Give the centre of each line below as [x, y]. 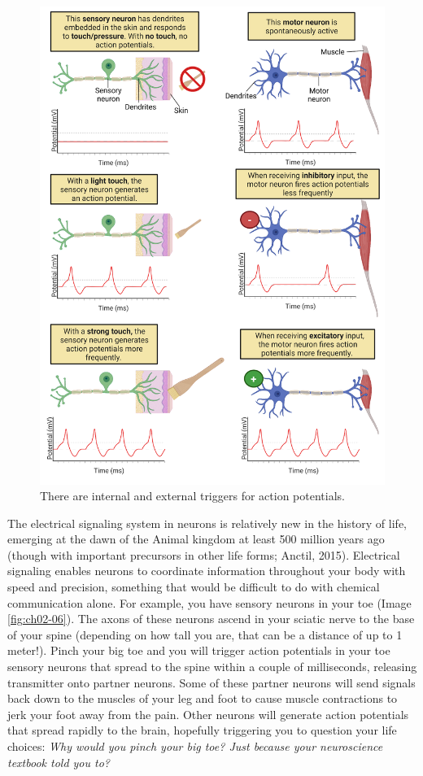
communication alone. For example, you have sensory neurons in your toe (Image [209, 602]
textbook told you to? [59, 762]
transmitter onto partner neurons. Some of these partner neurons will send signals [211, 682]
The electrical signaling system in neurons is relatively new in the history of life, [207, 523]
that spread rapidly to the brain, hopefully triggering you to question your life [202, 730]
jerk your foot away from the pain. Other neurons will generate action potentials [208, 714]
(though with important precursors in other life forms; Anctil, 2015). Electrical [204, 554]
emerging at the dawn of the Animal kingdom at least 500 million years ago [196, 539]
